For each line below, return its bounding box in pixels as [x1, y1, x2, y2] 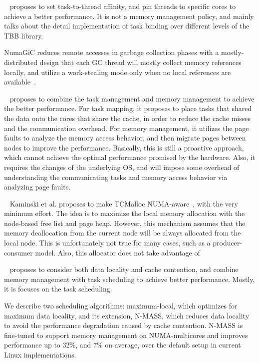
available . [4, 76, 36, 87]
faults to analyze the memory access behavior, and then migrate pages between [4, 132, 246, 143]
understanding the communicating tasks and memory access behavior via [4, 171, 228, 182]
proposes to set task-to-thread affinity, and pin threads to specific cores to [9, 1, 236, 11]
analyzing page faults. [4, 181, 71, 192]
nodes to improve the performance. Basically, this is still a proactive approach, [4, 142, 244, 152]
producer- [213, 237, 243, 248]
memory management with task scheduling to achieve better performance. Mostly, [4, 273, 255, 284]
